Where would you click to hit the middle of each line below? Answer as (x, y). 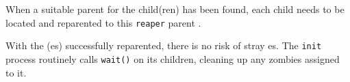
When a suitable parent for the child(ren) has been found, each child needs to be (175, 9)
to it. (16, 72)
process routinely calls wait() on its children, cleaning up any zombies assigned (173, 58)
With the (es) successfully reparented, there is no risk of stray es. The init (164, 45)
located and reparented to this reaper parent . (103, 22)
